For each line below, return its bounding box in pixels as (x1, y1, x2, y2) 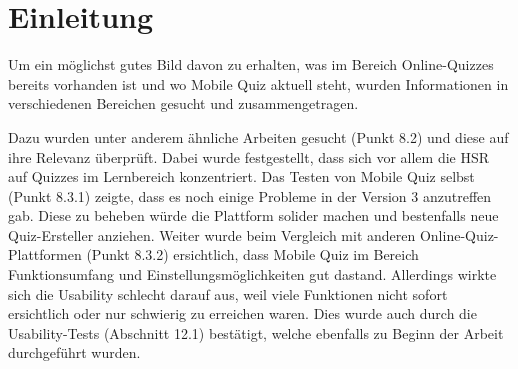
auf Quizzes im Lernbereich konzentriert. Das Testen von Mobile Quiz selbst (8, 166, 475, 187)
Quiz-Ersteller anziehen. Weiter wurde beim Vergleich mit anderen (8, 224, 416, 245)
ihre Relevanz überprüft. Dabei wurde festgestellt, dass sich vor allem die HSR (8, 146, 490, 167)
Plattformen (8, 244, 82, 265)
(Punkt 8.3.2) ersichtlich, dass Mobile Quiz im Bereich (86, 244, 419, 265)
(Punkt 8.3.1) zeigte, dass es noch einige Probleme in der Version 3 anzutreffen (8, 185, 492, 206)
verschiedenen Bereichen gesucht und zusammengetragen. (8, 93, 359, 114)
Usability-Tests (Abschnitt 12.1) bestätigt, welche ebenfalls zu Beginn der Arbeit (8, 322, 504, 343)
